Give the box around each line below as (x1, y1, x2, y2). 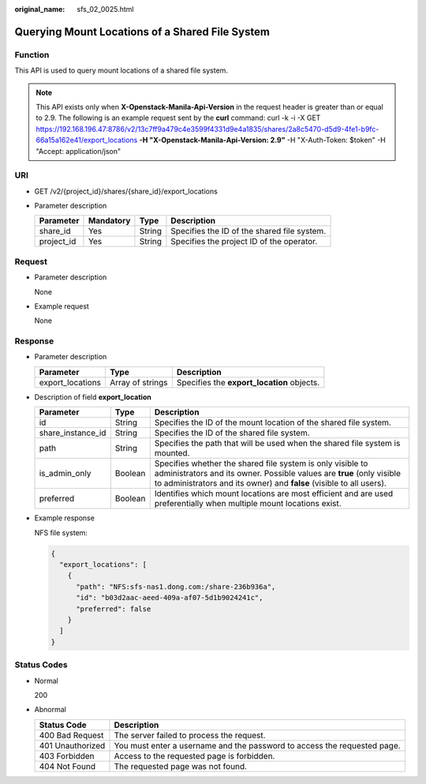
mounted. (154, 448, 190, 459)
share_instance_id (39, 427, 106, 438)
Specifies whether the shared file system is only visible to (154, 458, 368, 469)
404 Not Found (39, 760, 96, 771)
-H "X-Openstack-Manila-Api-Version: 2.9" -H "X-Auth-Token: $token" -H (139, 135, 386, 145)
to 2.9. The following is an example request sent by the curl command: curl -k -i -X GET (35, 113, 321, 122)
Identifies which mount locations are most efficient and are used (154, 488, 394, 499)
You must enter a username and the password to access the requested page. (114, 740, 402, 751)
